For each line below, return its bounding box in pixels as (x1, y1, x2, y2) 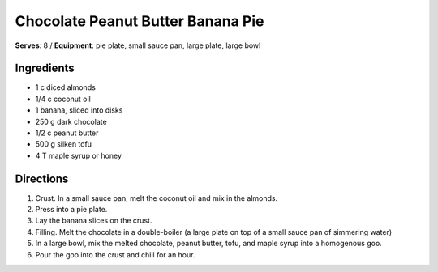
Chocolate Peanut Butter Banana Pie (15, 12, 264, 30)
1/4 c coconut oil (35, 94, 91, 104)
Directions (15, 172, 69, 185)
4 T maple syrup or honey (35, 151, 122, 160)
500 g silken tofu (35, 139, 92, 149)
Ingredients (15, 62, 75, 75)
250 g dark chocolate (35, 117, 107, 126)
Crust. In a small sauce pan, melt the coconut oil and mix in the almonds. (35, 193, 278, 202)
